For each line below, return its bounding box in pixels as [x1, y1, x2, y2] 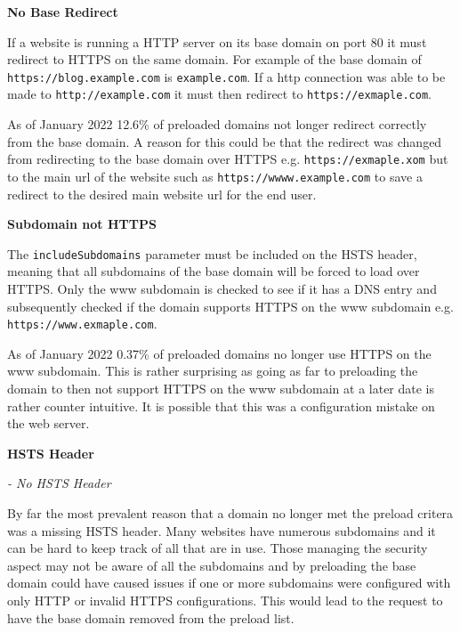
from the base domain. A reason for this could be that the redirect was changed [7, 132, 442, 150]
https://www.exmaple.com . [7, 314, 157, 333]
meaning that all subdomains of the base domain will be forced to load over [7, 262, 420, 280]
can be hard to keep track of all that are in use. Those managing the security [7, 539, 428, 557]
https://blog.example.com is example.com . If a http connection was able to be [7, 67, 446, 85]
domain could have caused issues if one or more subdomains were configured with [7, 573, 451, 592]
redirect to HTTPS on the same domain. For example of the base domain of [7, 50, 422, 69]
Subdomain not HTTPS [7, 215, 157, 233]
